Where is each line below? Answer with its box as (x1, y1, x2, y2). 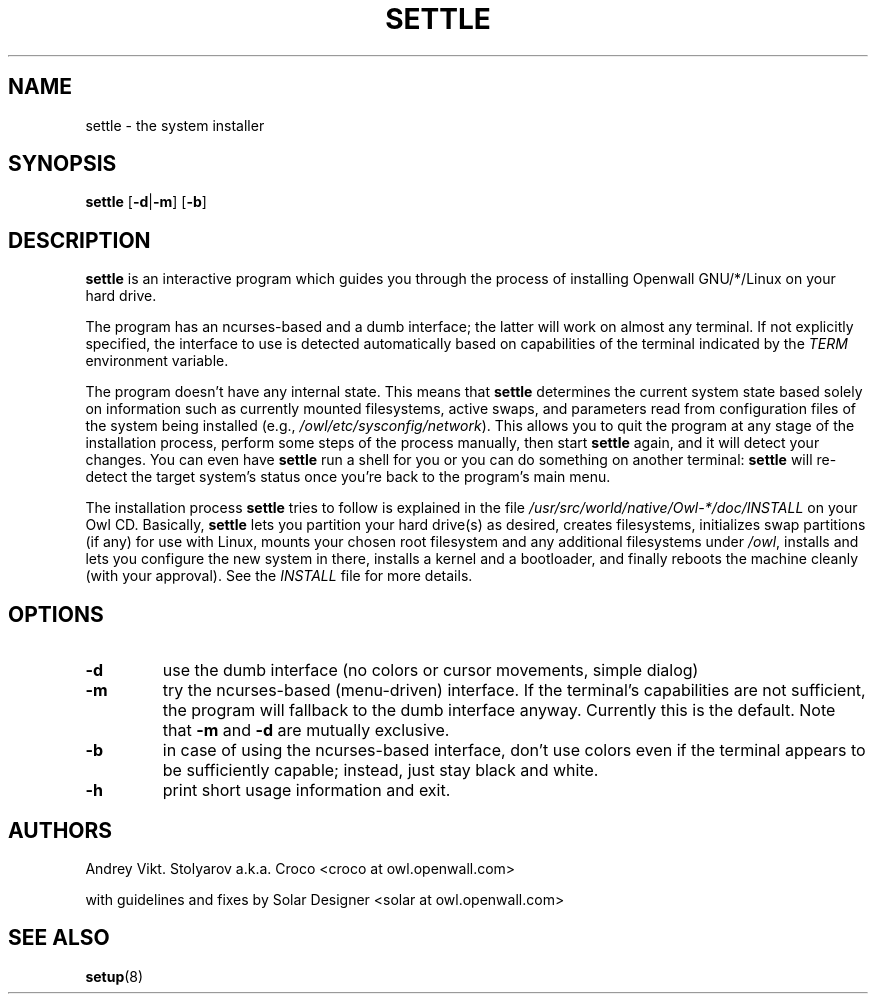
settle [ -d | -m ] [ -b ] (85, 193, 207, 211)
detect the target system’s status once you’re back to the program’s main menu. (85, 468, 611, 486)
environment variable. (85, 352, 229, 370)
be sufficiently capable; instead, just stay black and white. (162, 760, 599, 781)
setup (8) (85, 967, 144, 985)
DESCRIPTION (8, 227, 151, 253)
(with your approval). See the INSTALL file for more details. (85, 567, 473, 585)
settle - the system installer (85, 116, 265, 134)
